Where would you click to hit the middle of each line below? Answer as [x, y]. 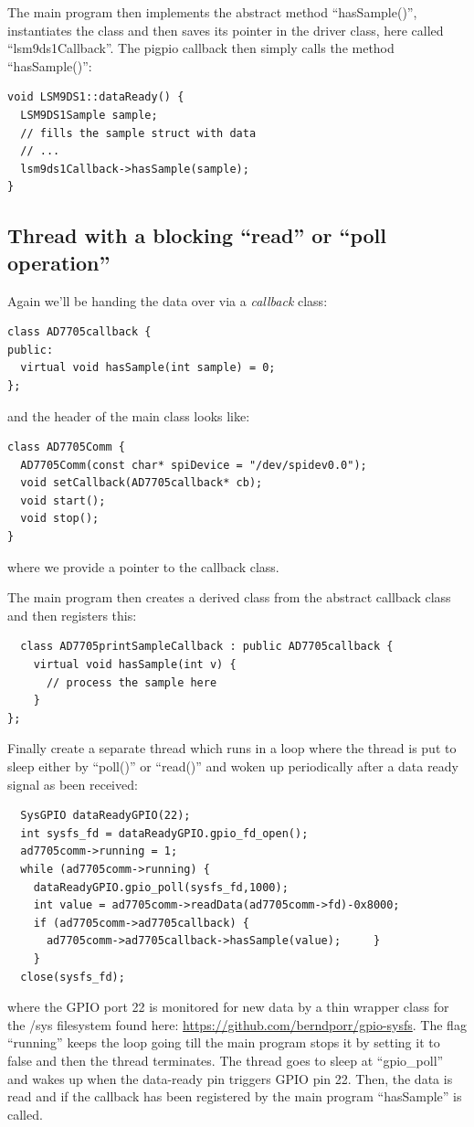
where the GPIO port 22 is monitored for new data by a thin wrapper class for [228, 1007]
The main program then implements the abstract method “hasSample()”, [212, 12]
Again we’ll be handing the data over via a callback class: [168, 300]
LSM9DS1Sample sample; [89, 115]
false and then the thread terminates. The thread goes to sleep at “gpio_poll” [226, 1060]
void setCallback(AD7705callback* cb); [142, 483]
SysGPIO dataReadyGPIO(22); [105, 816]
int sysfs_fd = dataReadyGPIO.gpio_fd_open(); [164, 833]
